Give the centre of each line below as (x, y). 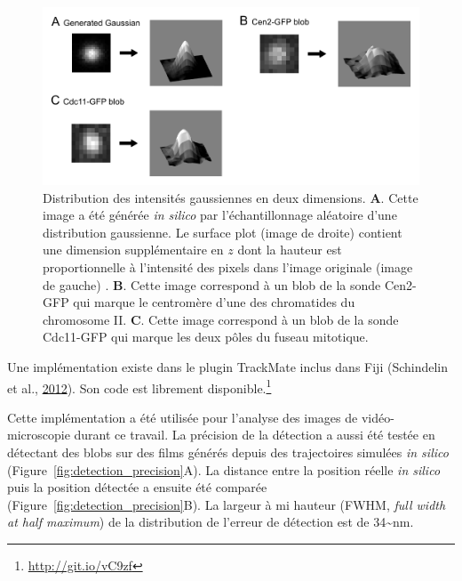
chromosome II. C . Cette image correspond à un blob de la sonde (221, 319)
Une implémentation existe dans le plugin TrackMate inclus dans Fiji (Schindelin (228, 366)
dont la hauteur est (290, 250)
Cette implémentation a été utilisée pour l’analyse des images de (183, 417)
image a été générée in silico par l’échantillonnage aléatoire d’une (220, 215)
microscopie (39, 435)
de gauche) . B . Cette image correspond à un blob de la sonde (212, 284)
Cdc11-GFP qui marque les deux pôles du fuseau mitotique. (206, 337)
